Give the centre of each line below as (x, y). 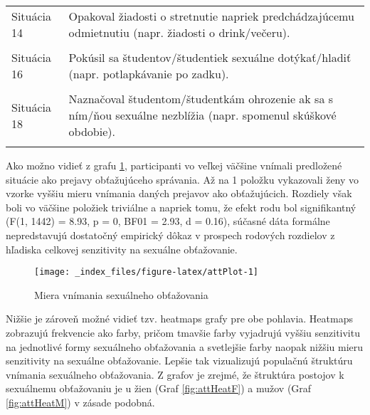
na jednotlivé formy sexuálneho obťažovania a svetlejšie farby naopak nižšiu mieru (185, 346)
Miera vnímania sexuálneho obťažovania (121, 294)
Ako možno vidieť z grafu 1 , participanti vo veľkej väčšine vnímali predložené (174, 165)
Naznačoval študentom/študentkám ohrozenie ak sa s (201, 99)
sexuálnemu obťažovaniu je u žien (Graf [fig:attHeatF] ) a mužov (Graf (159, 388)
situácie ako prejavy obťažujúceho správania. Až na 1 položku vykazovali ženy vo (183, 179)
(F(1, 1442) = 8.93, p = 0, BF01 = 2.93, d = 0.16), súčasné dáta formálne (168, 221)
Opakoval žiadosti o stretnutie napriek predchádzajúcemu (211, 16)
